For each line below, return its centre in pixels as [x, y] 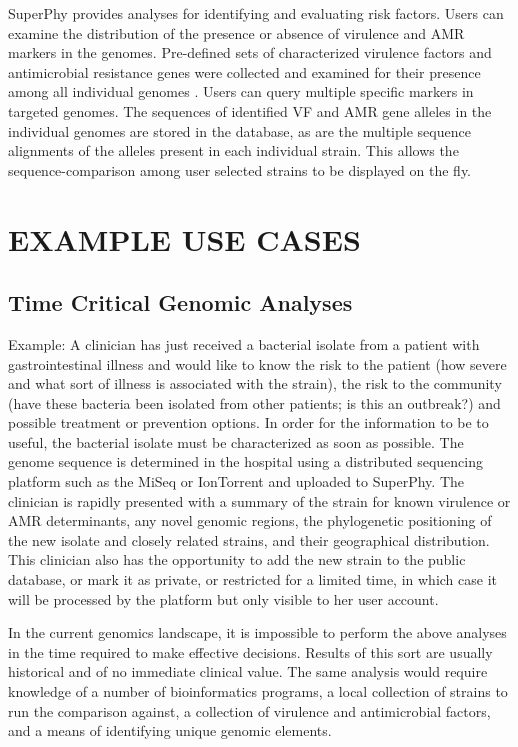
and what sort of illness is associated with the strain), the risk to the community [255, 383]
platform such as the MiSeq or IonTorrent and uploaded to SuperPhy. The [236, 481]
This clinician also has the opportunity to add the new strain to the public [237, 559]
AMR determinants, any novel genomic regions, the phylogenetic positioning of [250, 520]
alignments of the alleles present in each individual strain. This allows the [233, 150]
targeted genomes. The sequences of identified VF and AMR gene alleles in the [250, 110]
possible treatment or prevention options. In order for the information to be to [248, 422]
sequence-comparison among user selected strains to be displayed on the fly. [240, 169]
